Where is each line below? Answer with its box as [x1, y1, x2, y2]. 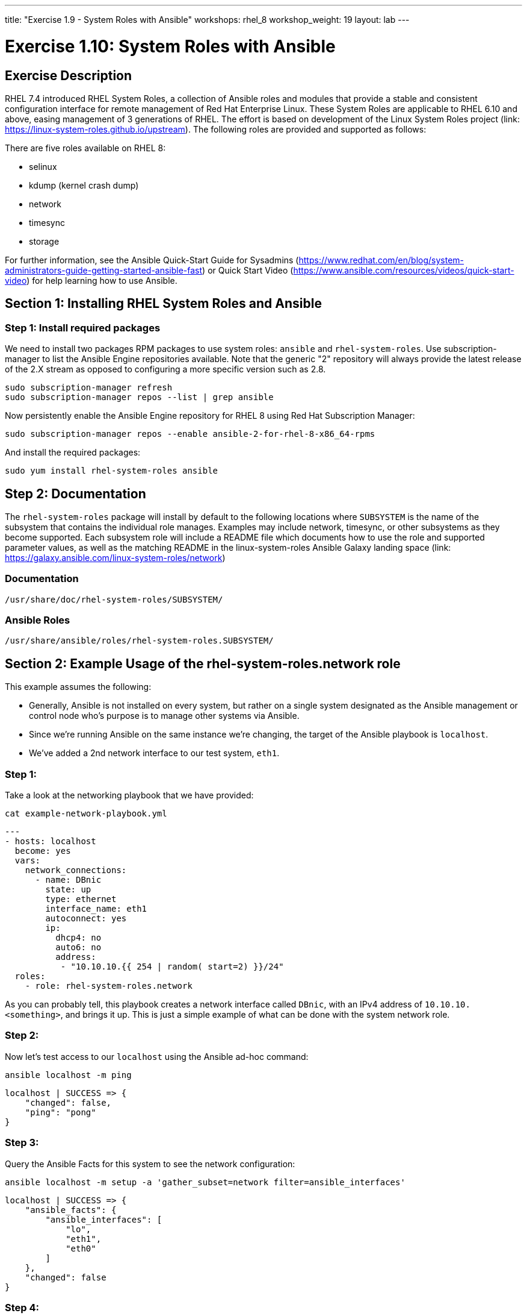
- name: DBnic [35, 875, 102, 885]
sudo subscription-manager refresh [5, 383, 173, 393]
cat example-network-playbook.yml [5, 809, 167, 819]
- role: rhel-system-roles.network [25, 981, 193, 991]
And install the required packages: [5, 447, 141, 458]
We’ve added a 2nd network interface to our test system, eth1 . [29, 748, 280, 759]
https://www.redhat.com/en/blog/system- [298, 254, 464, 265]
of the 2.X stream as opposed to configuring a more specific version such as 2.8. [5, 364, 326, 375]
